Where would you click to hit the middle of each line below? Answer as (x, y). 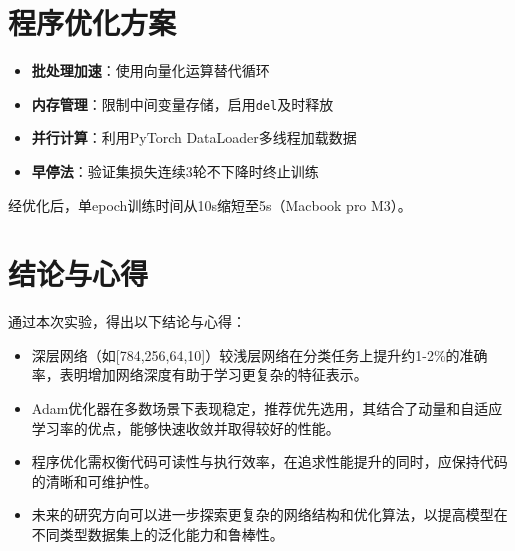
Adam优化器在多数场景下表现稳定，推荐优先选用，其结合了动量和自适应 (267, 408)
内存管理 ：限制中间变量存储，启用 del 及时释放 (182, 103)
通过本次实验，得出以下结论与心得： (127, 321)
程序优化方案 (92, 22)
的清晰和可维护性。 (94, 480)
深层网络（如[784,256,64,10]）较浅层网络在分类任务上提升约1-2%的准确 (259, 354)
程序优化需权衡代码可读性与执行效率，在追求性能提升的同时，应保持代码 (269, 461)
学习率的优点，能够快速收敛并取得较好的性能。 (185, 427)
